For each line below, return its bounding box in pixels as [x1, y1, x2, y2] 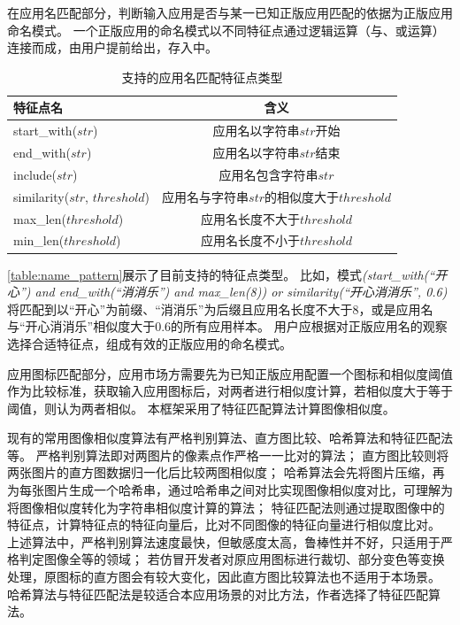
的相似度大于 [264, 187, 340, 205]
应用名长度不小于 [201, 231, 301, 250]
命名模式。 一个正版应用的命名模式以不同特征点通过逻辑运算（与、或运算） [7, 20, 445, 39]
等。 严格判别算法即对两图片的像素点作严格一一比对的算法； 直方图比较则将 [7, 445, 449, 464]
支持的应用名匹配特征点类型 [121, 67, 283, 86]
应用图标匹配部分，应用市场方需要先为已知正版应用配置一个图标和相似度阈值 [7, 364, 453, 382]
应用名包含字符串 [218, 165, 318, 183]
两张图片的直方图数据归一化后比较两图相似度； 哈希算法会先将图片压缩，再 [7, 463, 445, 482]
